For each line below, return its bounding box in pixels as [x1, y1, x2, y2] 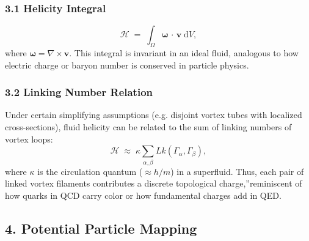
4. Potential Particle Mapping [5, 218, 197, 237]
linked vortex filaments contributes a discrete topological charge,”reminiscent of [5, 177, 302, 190]
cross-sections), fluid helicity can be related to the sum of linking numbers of [5, 120, 292, 133]
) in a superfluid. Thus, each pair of [170, 165, 304, 177]
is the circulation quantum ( [37, 165, 143, 177]
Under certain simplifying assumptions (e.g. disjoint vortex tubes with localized [5, 108, 302, 121]
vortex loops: [5, 132, 53, 145]
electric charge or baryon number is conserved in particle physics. [5, 58, 249, 71]
